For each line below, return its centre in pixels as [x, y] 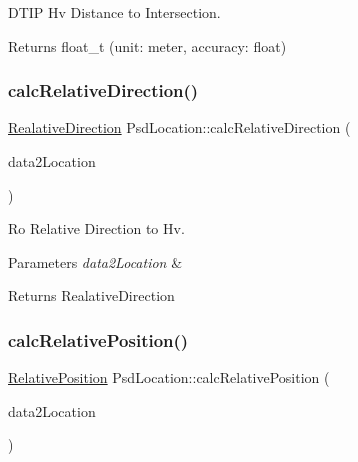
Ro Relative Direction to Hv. [96, 228]
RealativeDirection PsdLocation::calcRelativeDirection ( [179, 127]
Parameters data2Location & [95, 261]
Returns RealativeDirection [91, 295]
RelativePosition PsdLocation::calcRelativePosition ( [169, 377]
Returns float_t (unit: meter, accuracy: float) [147, 45]
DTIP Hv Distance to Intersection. [114, 12]
